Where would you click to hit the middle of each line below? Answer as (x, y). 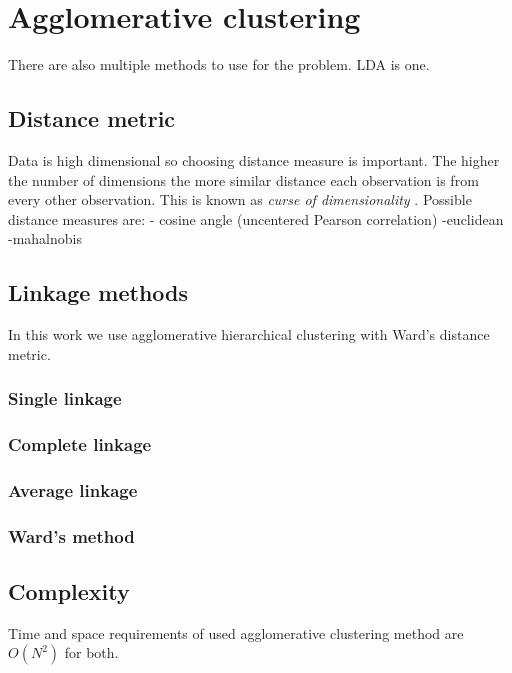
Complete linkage (80, 444)
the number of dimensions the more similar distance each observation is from (243, 179)
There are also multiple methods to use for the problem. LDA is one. (219, 64)
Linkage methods (98, 292)
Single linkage (65, 398)
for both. (91, 652)
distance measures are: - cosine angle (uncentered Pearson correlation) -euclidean (256, 218)
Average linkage (73, 489)
